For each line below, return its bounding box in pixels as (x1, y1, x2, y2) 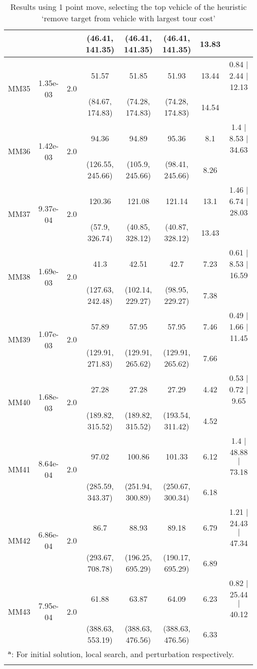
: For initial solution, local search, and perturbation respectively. (11, 648, 234, 660)
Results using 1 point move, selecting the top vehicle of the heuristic (10, 1, 247, 12)
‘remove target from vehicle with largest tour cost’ (42, 12, 215, 24)
